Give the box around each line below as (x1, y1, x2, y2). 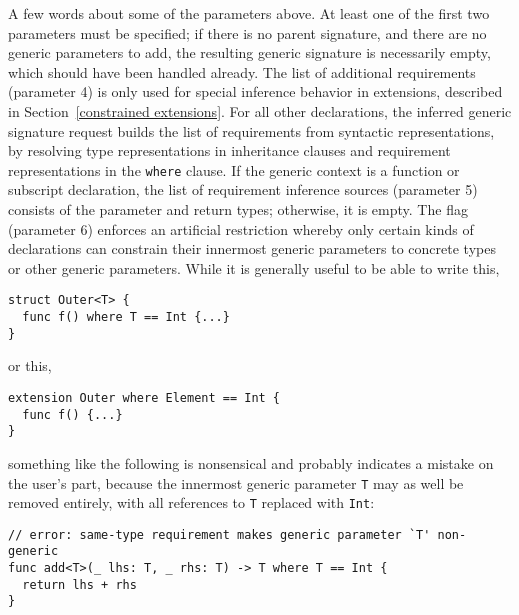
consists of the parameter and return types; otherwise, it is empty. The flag (8, 199, 468, 219)
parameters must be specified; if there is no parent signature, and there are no (8, 22, 487, 43)
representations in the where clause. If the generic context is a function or (8, 159, 460, 180)
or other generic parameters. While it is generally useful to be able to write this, (8, 257, 500, 278)
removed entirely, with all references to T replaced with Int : (8, 492, 375, 513)
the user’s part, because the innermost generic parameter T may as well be (8, 472, 464, 493)
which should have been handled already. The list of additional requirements (8, 61, 476, 82)
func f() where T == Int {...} (22, 310, 230, 325)
